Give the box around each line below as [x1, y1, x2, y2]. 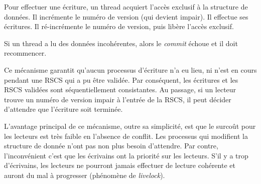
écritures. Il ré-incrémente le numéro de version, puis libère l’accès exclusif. [4, 21, 234, 32]
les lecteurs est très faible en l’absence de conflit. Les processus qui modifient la [4, 130, 248, 141]
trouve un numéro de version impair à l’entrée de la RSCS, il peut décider [4, 94, 231, 104]
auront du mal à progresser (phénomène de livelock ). [4, 169, 165, 180]
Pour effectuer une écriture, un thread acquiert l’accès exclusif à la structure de [4, 2, 248, 12]
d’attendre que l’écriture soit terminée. [4, 104, 123, 114]
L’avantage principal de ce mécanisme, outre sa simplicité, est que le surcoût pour [4, 120, 256, 131]
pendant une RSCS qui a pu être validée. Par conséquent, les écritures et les [4, 74, 238, 85]
